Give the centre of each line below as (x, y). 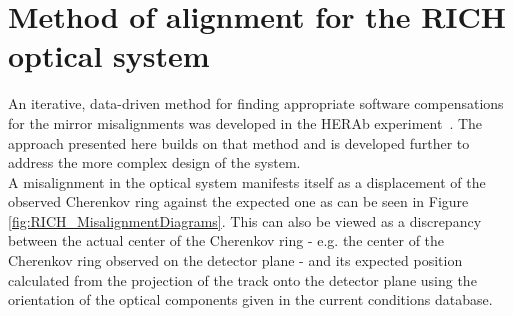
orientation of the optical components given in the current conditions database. (250, 299)
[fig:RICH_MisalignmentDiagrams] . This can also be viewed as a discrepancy (245, 220)
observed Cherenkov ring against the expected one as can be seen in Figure (238, 201)
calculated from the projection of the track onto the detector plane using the (242, 279)
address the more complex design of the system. (154, 162)
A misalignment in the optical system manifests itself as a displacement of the (247, 181)
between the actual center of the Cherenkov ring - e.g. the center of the (226, 240)
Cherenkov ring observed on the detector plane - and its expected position (235, 260)
